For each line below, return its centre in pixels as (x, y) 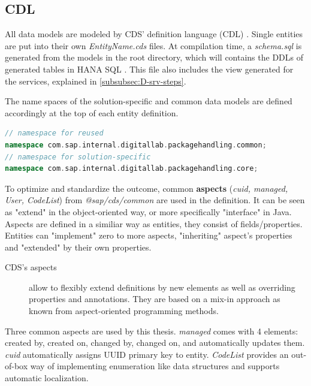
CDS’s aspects (31, 267)
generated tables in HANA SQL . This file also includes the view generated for (149, 69)
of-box (16, 366)
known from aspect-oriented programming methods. (124, 311)
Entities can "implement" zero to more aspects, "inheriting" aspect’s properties (149, 235)
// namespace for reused (54, 133)
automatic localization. (47, 378)
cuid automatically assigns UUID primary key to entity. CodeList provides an (147, 354)
